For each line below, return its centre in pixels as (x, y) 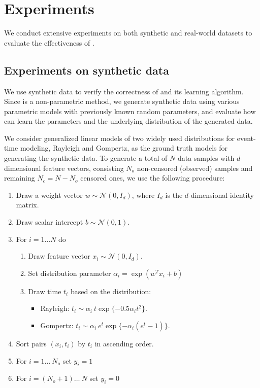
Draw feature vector (59, 256)
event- (246, 138)
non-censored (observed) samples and (195, 168)
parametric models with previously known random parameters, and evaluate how (130, 111)
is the (174, 195)
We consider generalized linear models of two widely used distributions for (120, 138)
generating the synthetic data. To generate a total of (86, 158)
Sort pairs (31, 344)
